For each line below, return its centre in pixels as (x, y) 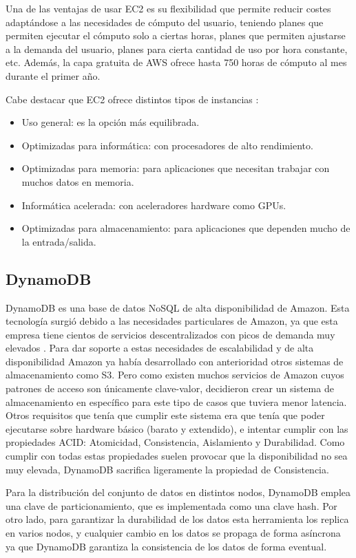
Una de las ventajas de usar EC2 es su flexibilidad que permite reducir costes (168, 8)
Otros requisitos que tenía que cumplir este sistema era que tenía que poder (165, 415)
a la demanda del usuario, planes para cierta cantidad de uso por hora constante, (177, 49)
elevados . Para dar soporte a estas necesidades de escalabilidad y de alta (160, 348)
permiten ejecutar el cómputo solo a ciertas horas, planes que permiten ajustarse (176, 35)
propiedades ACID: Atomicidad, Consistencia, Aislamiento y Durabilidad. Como (175, 442)
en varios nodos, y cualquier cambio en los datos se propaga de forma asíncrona (173, 533)
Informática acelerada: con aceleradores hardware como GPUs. (154, 205)
